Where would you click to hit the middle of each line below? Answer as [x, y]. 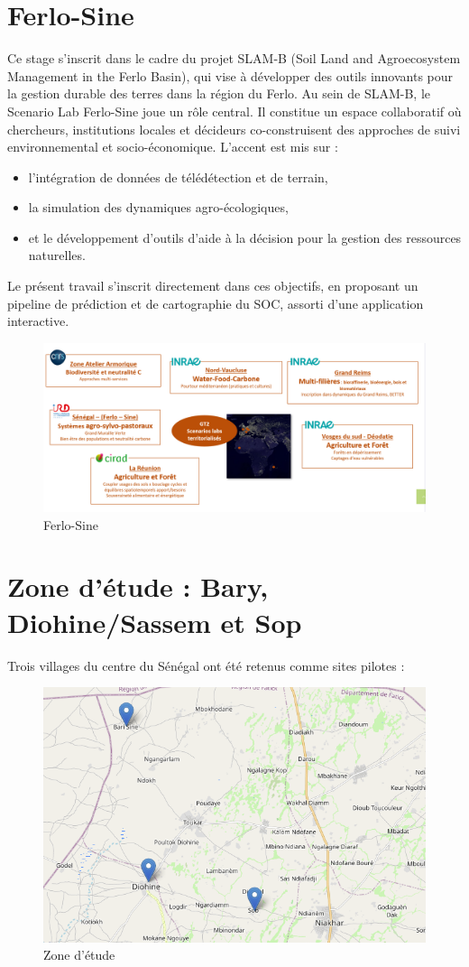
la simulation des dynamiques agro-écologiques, [158, 207]
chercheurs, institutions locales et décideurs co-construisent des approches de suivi [234, 129]
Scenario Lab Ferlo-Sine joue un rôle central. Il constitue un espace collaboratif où [234, 111]
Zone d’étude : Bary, [138, 586]
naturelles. [57, 255]
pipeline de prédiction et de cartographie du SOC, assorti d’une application [216, 303]
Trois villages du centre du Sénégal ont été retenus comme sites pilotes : [206, 665]
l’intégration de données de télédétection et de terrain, [178, 177]
